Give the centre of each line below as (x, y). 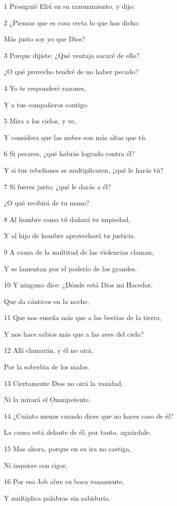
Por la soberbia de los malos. (47, 367)
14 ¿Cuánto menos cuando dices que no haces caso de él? (89, 415)
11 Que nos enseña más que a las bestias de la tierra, (83, 317)
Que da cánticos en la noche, (47, 301)
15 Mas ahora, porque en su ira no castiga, (68, 449)
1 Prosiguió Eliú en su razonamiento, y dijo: (70, 6)
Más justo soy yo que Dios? (45, 39)
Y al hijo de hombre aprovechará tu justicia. (70, 235)
